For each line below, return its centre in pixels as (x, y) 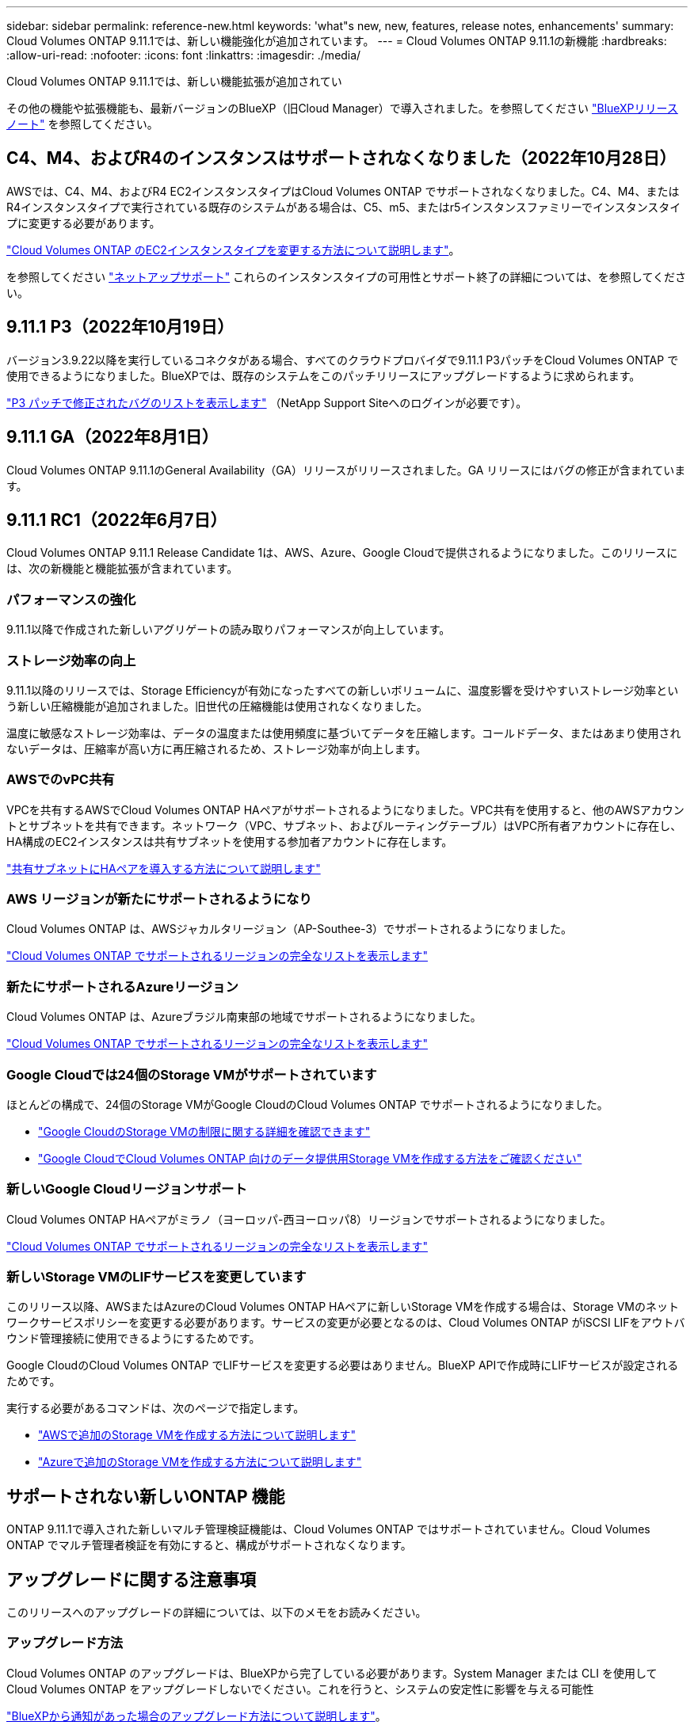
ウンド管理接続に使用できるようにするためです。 (133, 1339)
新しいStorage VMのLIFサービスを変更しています (156, 1277)
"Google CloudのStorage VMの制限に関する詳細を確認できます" (204, 1131)
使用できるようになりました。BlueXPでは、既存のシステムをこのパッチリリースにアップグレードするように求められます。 (324, 375)
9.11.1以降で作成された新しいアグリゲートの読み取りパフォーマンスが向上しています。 (229, 630)
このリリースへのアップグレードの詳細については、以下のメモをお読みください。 (217, 1613)
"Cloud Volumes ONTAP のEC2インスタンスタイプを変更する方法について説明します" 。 (233, 249)
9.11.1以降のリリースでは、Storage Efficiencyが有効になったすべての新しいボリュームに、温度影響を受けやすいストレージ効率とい (343, 690)
